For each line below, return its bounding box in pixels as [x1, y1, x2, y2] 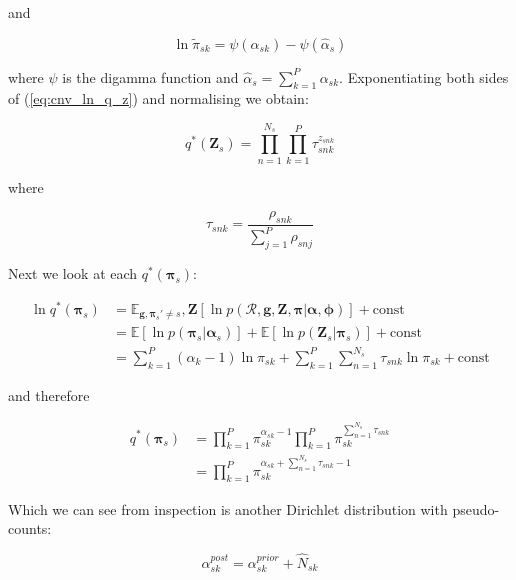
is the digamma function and [62, 66, 239, 87]
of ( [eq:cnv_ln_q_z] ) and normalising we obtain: [8, 88, 309, 109]
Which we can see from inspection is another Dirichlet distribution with [8, 498, 448, 519]
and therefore [8, 384, 90, 405]
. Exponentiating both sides [339, 66, 509, 87]
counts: [8, 518, 52, 539]
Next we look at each [8, 263, 138, 284]
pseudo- [452, 498, 500, 519]
